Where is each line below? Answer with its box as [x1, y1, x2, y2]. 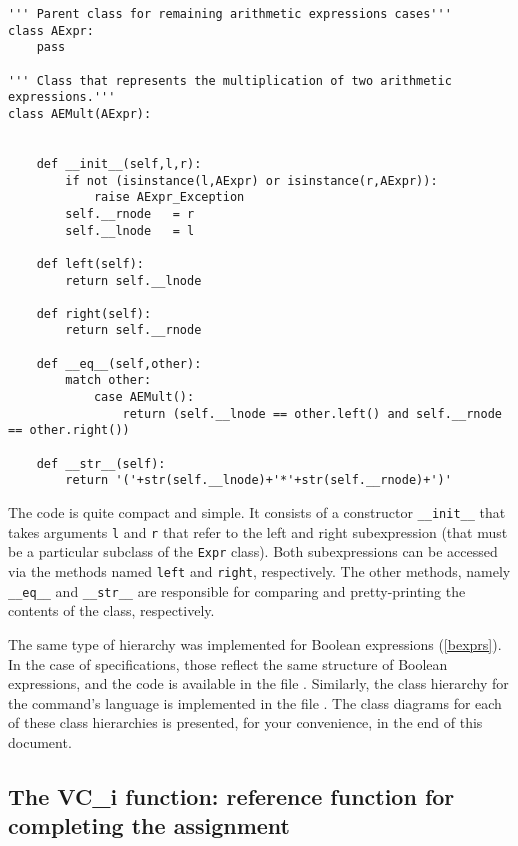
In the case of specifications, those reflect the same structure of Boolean [8, 653, 448, 674]
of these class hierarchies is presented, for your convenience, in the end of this [8, 712, 483, 733]
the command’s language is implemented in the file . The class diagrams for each [8, 692, 502, 713]
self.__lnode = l [65, 223, 195, 238]
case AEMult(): [93, 390, 195, 405]
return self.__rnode [65, 323, 202, 338]
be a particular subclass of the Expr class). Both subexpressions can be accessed [8, 541, 498, 562]
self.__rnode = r [65, 206, 195, 221]
